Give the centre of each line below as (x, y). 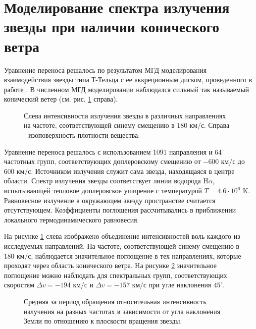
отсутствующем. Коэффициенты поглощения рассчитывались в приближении (120, 210)
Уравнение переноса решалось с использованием (77, 151)
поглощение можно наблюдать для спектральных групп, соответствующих (116, 275)
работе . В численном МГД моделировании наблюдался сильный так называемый (127, 89)
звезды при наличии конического (112, 27)
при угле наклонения (180, 285)
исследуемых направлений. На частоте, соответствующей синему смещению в (122, 246)
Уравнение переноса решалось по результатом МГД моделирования (105, 70)
